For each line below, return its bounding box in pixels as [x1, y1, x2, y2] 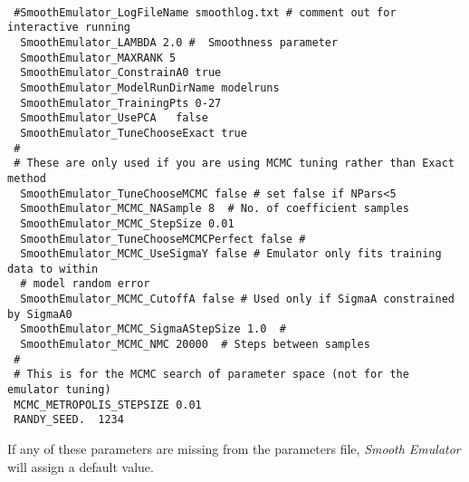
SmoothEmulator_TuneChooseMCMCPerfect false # [20, 232, 306, 246]
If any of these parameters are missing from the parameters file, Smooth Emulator [7, 439, 461, 458]
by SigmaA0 [7, 307, 72, 321]
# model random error [20, 277, 150, 291]
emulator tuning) [7, 383, 111, 397]
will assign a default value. [7, 457, 154, 476]
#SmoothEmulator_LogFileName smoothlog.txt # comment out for [14, 5, 397, 19]
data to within [7, 262, 99, 275]
